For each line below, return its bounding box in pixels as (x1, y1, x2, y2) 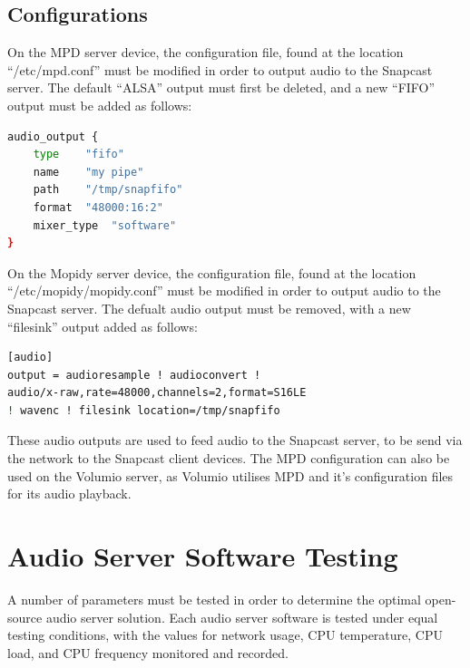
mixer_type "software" (33, 218, 177, 232)
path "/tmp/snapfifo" (33, 183, 183, 197)
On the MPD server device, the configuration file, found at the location (7, 43, 404, 62)
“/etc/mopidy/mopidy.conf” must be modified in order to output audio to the (7, 281, 441, 300)
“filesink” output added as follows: (7, 316, 198, 335)
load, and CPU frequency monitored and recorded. (7, 643, 289, 662)
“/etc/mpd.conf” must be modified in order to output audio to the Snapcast (7, 60, 433, 79)
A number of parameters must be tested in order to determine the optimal (7, 589, 421, 608)
